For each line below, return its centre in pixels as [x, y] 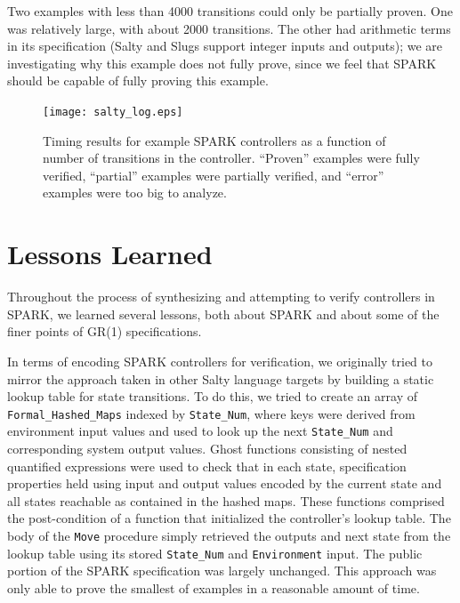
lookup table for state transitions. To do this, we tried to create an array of [212, 396]
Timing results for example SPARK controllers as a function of [214, 140]
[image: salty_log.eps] [113, 112]
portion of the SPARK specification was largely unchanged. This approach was [222, 571]
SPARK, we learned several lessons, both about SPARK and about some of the [223, 314]
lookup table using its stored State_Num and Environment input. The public [215, 553]
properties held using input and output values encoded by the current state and [225, 483]
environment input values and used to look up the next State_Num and [200, 431]
